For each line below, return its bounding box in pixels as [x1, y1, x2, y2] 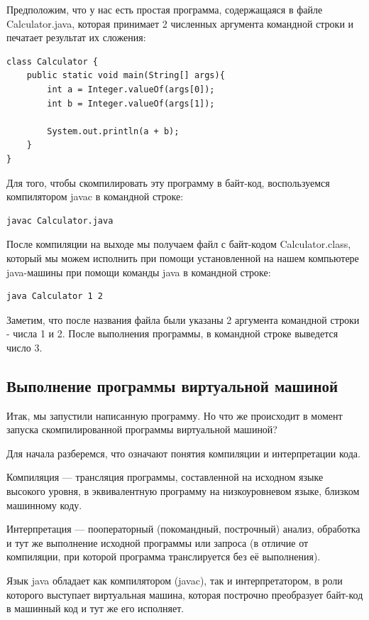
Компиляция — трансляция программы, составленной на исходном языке [6, 469, 324, 484]
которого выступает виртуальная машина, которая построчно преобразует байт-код [6, 587, 363, 602]
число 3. [6, 339, 43, 354]
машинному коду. [6, 497, 82, 512]
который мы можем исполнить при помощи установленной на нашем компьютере [6, 250, 359, 265]
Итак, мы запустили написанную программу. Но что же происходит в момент [6, 408, 343, 423]
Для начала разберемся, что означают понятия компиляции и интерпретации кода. [6, 445, 360, 460]
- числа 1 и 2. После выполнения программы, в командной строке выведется [6, 326, 338, 341]
